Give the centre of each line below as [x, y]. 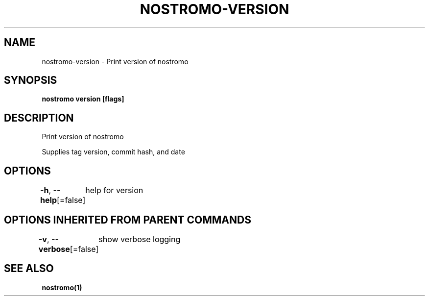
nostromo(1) [62, 287]
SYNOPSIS [31, 80]
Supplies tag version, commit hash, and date [113, 152]
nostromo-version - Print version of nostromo [115, 61]
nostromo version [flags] [83, 99]
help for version [114, 190]
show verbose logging [140, 239]
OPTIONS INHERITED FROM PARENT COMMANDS [128, 220]
